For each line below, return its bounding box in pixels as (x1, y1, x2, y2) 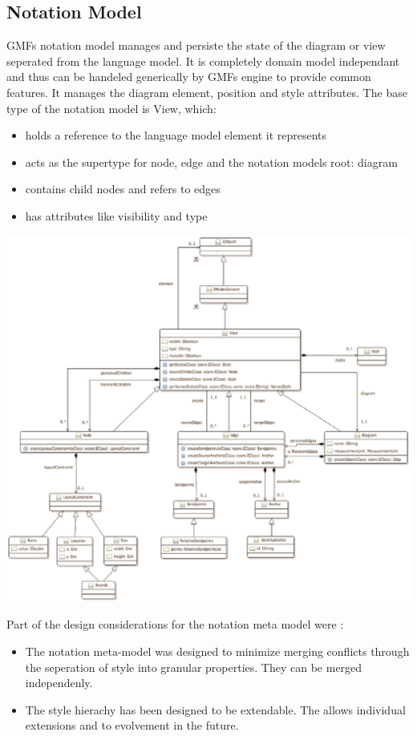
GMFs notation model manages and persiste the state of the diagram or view (6, 37, 386, 54)
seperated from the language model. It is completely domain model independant (6, 52, 400, 69)
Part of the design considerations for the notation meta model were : (6, 616, 344, 633)
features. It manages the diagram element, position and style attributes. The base (6, 83, 407, 100)
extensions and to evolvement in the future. (25, 717, 239, 734)
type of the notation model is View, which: (6, 99, 217, 116)
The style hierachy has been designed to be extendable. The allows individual (25, 701, 406, 718)
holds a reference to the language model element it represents (25, 127, 327, 144)
